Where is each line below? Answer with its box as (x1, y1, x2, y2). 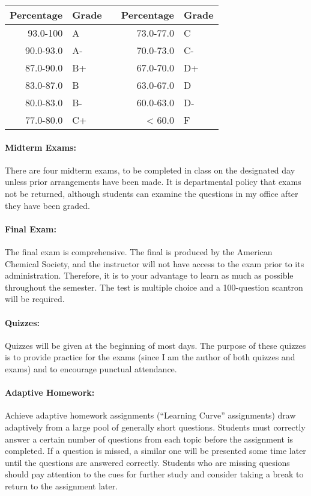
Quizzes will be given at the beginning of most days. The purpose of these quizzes (5, 339, 306, 351)
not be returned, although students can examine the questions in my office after (5, 187, 298, 199)
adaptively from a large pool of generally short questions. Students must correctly (5, 420, 306, 433)
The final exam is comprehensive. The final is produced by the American (5, 245, 273, 258)
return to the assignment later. (5, 479, 118, 492)
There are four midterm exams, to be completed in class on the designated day (5, 163, 295, 176)
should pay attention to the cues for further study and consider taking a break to (5, 468, 304, 480)
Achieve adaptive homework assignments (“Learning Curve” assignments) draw (5, 409, 296, 422)
